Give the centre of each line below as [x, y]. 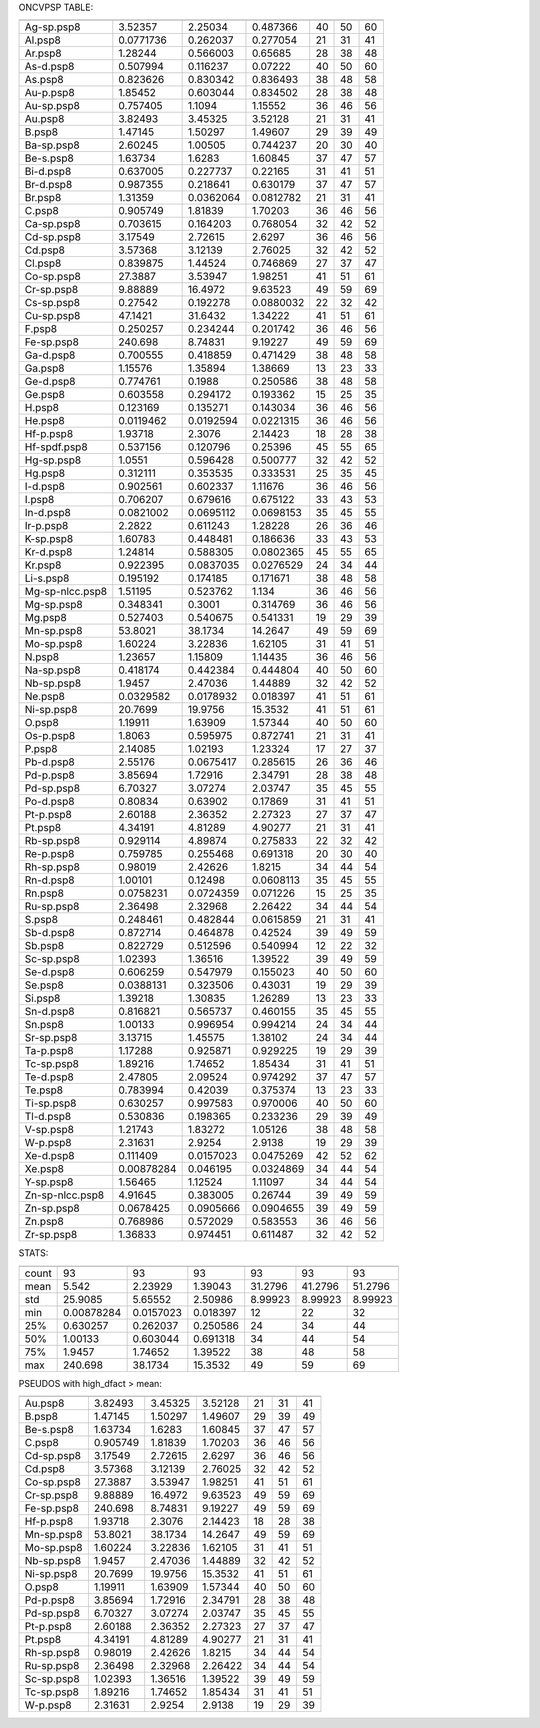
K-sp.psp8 [49, 539]
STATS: [33, 1253]
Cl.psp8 [43, 263]
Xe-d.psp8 [49, 1156]
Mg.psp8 [45, 618]
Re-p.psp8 [49, 854]
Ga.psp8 [44, 368]
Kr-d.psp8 [48, 552]
